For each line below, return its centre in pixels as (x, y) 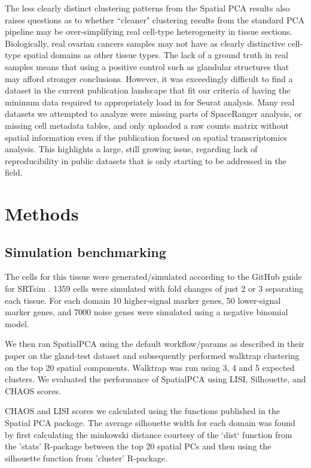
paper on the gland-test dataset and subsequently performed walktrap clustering (152, 356)
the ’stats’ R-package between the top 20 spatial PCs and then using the (138, 446)
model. (17, 323)
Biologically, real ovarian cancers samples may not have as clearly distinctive (145, 43)
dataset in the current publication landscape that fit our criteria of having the (148, 90)
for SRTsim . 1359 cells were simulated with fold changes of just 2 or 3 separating (154, 289)
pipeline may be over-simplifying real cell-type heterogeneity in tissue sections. (149, 31)
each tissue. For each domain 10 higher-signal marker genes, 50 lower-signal (143, 300)
